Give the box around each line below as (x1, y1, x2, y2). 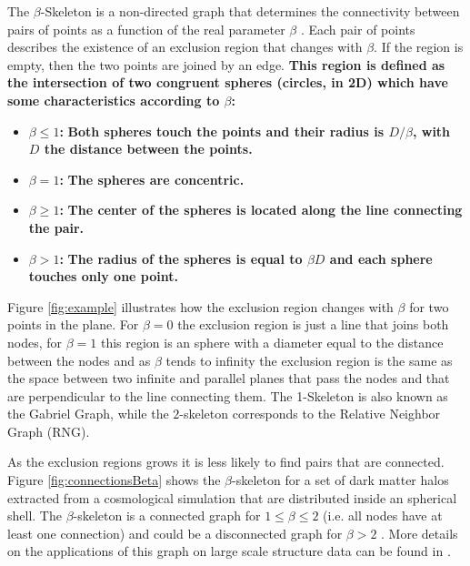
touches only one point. (28, 267, 178, 286)
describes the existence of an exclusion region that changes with (7, 37, 363, 56)
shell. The (7, 506, 62, 525)
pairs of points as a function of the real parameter (7, 19, 285, 38)
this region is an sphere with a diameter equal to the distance (100, 332, 444, 351)
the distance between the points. (44, 139, 253, 158)
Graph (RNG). (7, 421, 90, 440)
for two (409, 297, 449, 316)
